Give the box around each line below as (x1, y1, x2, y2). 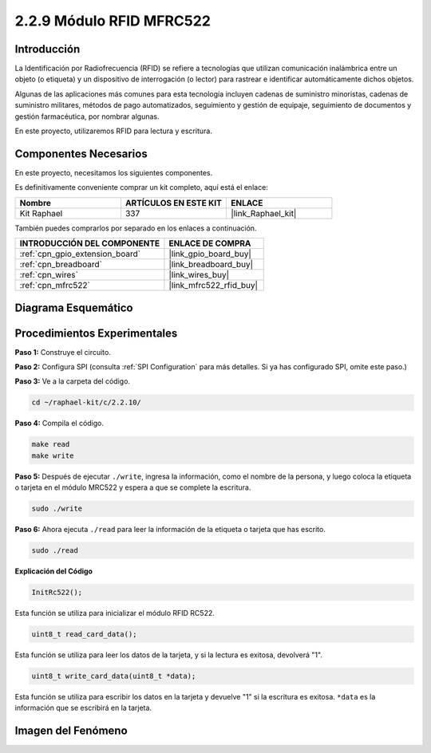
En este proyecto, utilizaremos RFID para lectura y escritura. (14, 126, 213, 136)
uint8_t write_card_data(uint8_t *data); (31, 671, 196, 680)
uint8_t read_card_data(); (31, 630, 137, 639)
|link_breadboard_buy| (168, 259, 254, 270)
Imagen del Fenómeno (14, 724, 128, 738)
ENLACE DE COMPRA (168, 238, 251, 249)
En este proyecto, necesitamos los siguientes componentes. (14, 168, 213, 177)
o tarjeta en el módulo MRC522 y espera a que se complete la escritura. (14, 483, 251, 492)
